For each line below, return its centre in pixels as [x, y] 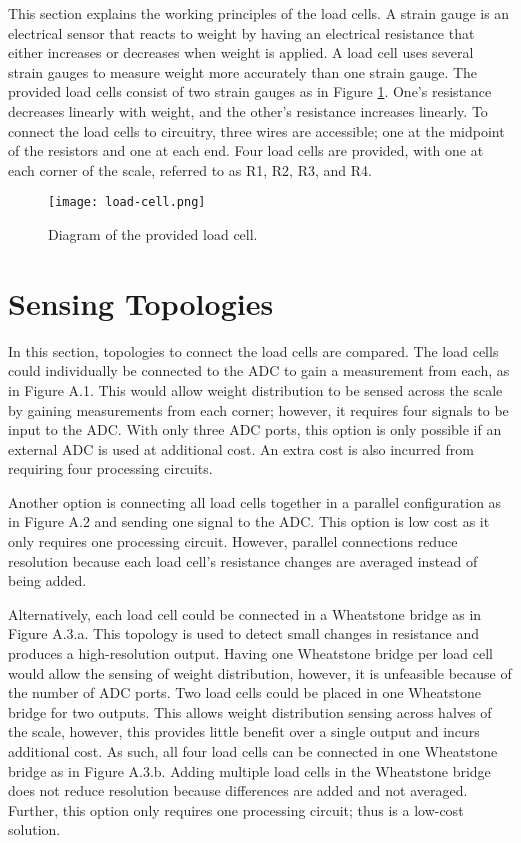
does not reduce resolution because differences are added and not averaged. [238, 790]
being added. [47, 580]
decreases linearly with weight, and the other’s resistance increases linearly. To [248, 110]
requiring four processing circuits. [110, 468]
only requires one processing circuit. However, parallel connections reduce [233, 541]
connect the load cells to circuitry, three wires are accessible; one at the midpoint [256, 130]
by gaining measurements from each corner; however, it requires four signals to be [258, 409]
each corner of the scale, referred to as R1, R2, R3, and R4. [190, 169]
